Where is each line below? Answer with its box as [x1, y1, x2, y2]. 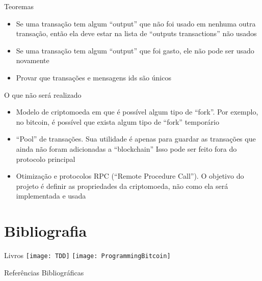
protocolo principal [16, 153, 75, 164]
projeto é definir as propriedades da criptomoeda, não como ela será [16, 180, 228, 191]
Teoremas [4, 1, 34, 11]
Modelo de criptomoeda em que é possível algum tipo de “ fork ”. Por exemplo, [16, 106, 258, 117]
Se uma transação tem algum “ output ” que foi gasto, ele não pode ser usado [16, 45, 254, 55]
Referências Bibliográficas [4, 267, 84, 277]
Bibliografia [4, 220, 87, 241]
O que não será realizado [4, 89, 82, 100]
